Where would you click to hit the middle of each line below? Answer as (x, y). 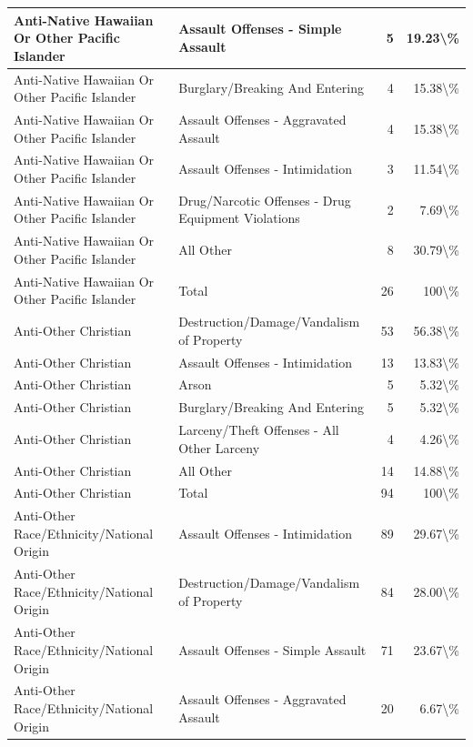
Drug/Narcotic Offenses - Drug (265, 200)
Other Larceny (219, 447)
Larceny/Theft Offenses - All (259, 430)
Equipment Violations (239, 218)
